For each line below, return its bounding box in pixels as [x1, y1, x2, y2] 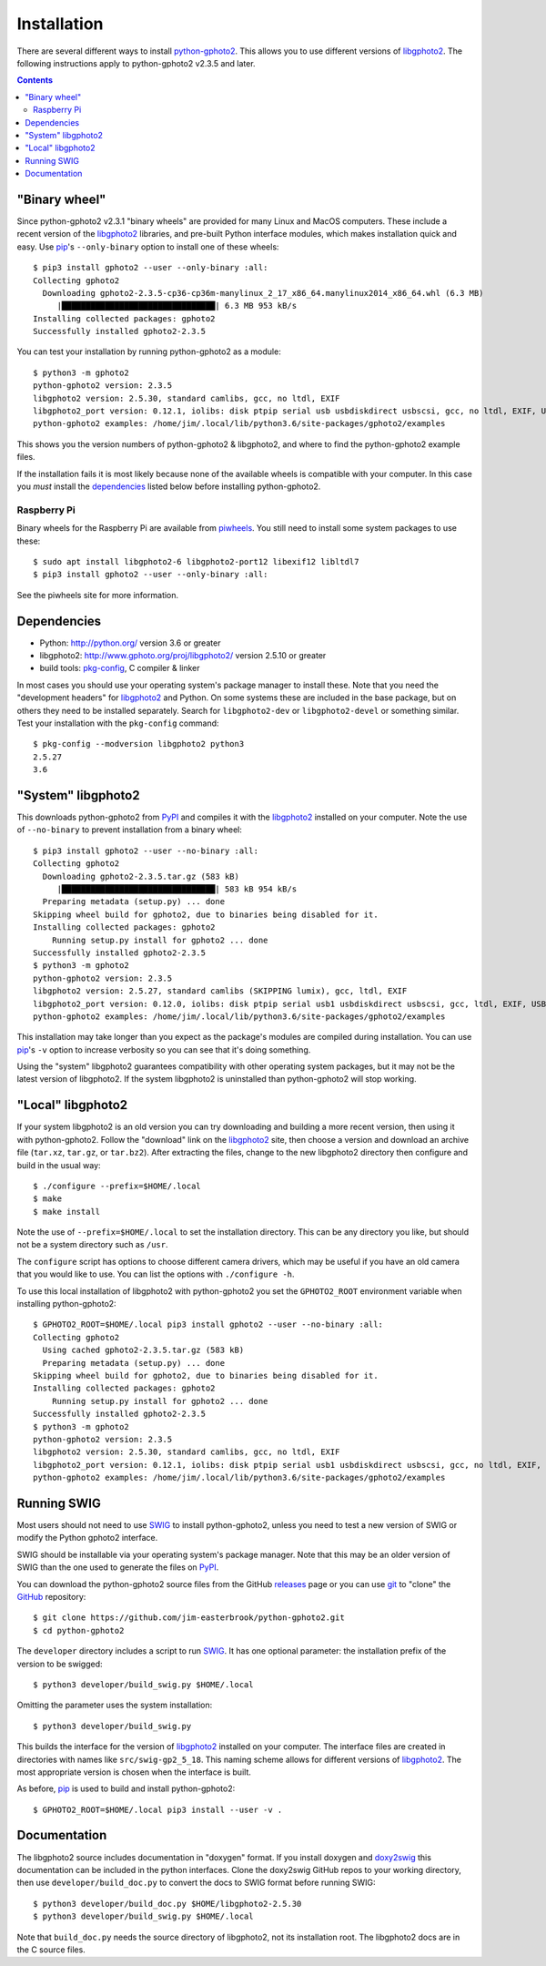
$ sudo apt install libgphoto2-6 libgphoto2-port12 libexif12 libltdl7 [33, 556, 359, 566]
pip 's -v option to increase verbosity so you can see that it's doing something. [16, 1044, 311, 1055]
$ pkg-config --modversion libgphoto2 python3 [33, 739, 245, 749]
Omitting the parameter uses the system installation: [16, 1699, 213, 1711]
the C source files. [16, 1944, 86, 1955]
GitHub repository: [16, 1591, 86, 1602]
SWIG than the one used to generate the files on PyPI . [16, 1562, 219, 1573]
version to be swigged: [16, 1658, 104, 1669]
